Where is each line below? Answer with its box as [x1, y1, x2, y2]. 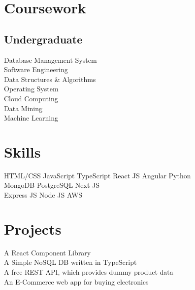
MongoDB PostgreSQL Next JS [4, 180, 99, 190]
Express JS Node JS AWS [4, 190, 83, 200]
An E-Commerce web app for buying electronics [4, 276, 149, 287]
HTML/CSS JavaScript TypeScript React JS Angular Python [4, 170, 191, 180]
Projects [4, 218, 62, 239]
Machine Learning [4, 113, 58, 123]
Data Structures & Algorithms [4, 74, 96, 84]
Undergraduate [4, 31, 83, 46]
